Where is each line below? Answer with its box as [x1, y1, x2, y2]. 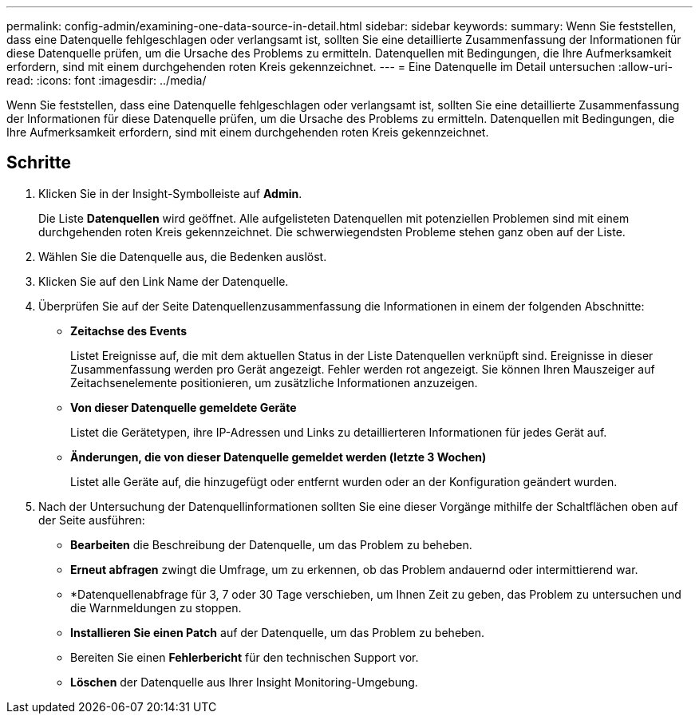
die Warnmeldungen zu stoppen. [70, 600, 242, 615]
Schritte [6, 152, 71, 173]
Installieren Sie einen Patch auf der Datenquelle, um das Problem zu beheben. [70, 625, 485, 639]
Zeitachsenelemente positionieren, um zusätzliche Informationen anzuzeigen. [70, 375, 478, 390]
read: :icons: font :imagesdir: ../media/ [6, 73, 207, 87]
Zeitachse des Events [70, 323, 188, 338]
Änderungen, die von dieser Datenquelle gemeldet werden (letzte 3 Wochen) [70, 449, 487, 464]
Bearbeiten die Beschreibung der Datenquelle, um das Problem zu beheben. [70, 537, 472, 552]
